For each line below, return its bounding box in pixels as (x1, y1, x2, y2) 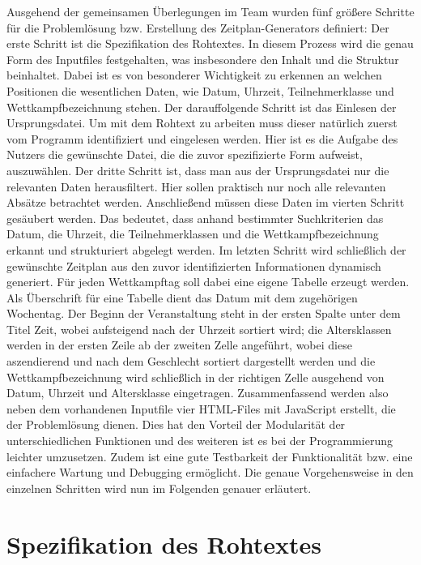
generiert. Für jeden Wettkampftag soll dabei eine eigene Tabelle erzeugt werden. (6, 273, 410, 290)
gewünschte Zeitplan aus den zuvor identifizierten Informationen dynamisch (6, 257, 381, 274)
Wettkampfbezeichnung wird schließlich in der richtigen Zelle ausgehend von (6, 368, 385, 385)
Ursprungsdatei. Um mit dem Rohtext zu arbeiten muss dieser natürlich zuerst (6, 114, 398, 131)
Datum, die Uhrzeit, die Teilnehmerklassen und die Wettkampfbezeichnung (6, 225, 379, 242)
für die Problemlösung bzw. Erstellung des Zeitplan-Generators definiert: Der (6, 19, 389, 36)
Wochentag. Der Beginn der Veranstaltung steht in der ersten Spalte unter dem (6, 305, 401, 322)
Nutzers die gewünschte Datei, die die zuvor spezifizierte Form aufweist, (6, 146, 363, 163)
